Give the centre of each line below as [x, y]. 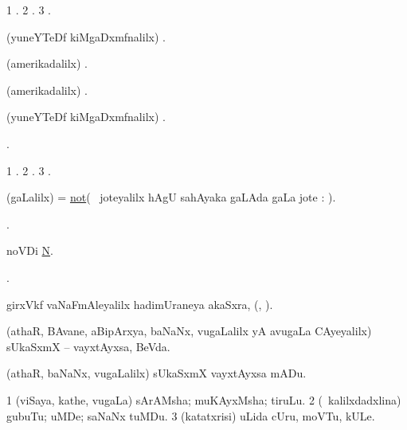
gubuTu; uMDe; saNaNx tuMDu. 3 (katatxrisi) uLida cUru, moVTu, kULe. [191, 415]
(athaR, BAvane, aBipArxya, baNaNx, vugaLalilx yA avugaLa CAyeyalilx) [189, 331]
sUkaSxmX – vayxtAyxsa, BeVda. [88, 346]
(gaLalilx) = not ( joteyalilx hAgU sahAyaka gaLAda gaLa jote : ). [171, 197]
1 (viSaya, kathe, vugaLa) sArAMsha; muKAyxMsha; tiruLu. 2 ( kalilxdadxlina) [204, 399]
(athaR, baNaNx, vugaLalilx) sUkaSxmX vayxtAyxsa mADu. [157, 373]
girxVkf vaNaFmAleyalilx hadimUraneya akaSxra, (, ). [140, 304]
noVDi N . [30, 250]
